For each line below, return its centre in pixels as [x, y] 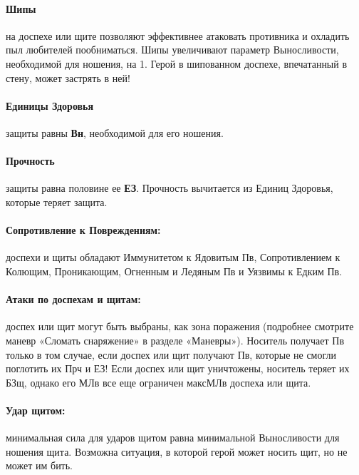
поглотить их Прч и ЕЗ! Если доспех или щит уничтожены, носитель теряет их [178, 368]
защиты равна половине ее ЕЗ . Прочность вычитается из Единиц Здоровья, [170, 188]
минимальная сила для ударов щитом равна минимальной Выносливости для [173, 438]
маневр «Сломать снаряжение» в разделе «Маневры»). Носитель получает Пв [175, 340]
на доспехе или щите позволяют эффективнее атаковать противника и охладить [178, 35]
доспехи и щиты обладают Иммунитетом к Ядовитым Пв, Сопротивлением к [173, 257]
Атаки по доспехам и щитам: [73, 299]
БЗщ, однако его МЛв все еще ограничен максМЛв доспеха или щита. [158, 382]
